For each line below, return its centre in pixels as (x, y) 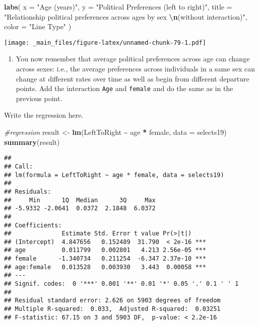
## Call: (19, 166)
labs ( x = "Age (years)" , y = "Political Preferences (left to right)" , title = (118, 7)
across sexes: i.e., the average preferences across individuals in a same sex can (135, 69)
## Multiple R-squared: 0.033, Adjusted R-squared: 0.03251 (112, 309)
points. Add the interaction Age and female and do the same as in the (124, 88)
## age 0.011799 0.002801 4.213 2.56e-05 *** (105, 250)
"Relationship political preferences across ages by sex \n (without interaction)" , (126, 16)
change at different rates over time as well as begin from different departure (133, 78)
